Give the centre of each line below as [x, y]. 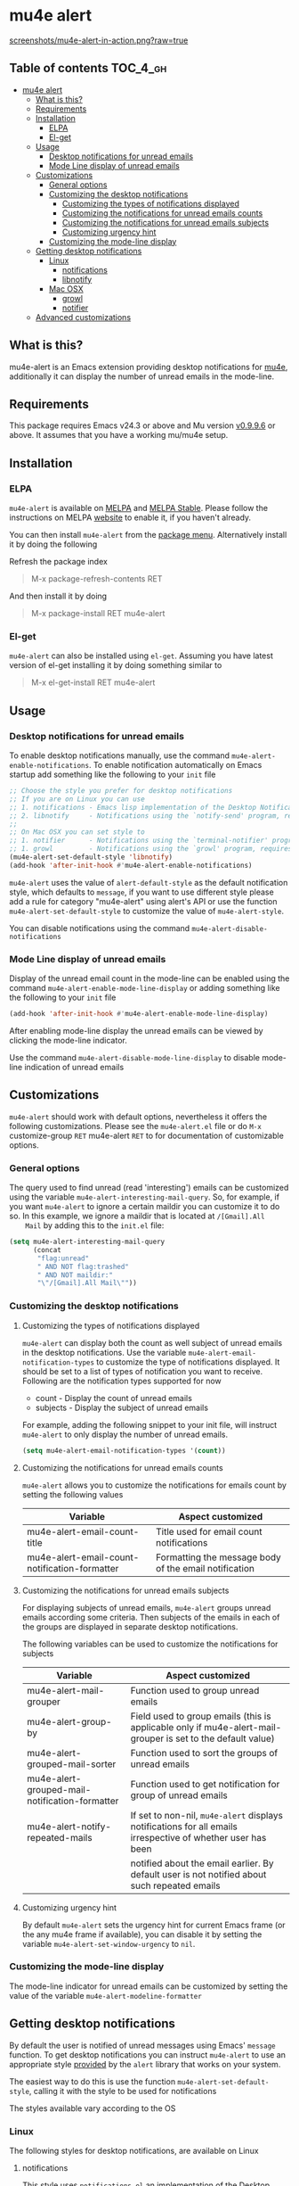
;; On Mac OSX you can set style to [77, 832]
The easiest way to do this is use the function [93, 2081]
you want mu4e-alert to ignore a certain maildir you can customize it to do [145, 1207]
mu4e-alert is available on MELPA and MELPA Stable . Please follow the [139, 508]
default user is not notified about [198, 1874]
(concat [47, 1250]
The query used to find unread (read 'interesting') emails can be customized [149, 1188]
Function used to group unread [195, 1690]
